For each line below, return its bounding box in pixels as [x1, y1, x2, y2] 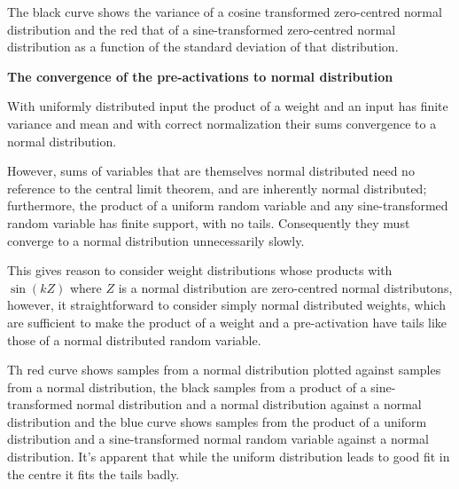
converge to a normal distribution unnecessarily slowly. [7, 231, 305, 249]
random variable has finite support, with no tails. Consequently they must [7, 213, 410, 232]
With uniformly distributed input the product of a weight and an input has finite [7, 97, 448, 115]
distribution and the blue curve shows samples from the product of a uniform [7, 412, 427, 430]
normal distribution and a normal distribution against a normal [76, 395, 422, 414]
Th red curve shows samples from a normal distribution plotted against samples [7, 360, 441, 379]
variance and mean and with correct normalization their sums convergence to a [7, 114, 437, 132]
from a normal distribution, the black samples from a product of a [7, 377, 367, 396]
